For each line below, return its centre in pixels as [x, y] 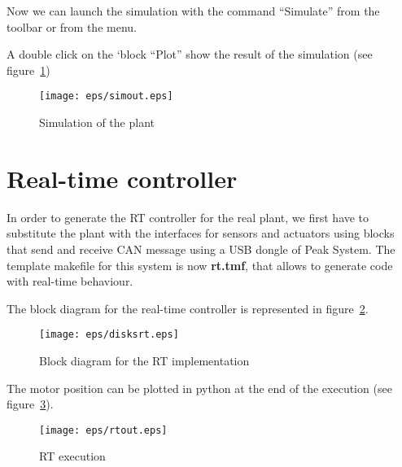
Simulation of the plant [97, 122]
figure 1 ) [28, 70]
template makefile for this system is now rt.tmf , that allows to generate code [200, 265]
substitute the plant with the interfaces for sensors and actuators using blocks [201, 233]
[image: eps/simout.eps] [106, 96]
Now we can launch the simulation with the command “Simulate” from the [193, 11]
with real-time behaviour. [70, 281]
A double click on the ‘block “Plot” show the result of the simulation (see [190, 54]
